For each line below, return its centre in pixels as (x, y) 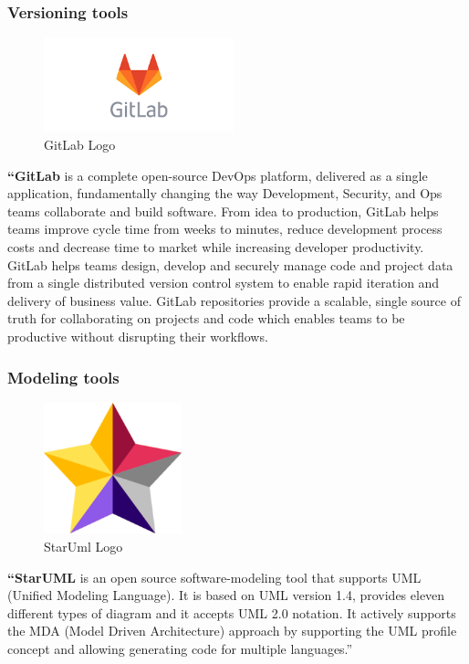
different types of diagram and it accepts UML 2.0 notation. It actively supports (232, 612)
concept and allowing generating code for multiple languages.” (180, 648)
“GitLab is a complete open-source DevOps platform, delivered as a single (218, 175)
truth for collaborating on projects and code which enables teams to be (206, 318)
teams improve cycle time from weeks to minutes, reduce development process (225, 229)
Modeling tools (63, 377)
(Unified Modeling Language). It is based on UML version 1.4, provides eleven (226, 595)
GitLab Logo (80, 145)
